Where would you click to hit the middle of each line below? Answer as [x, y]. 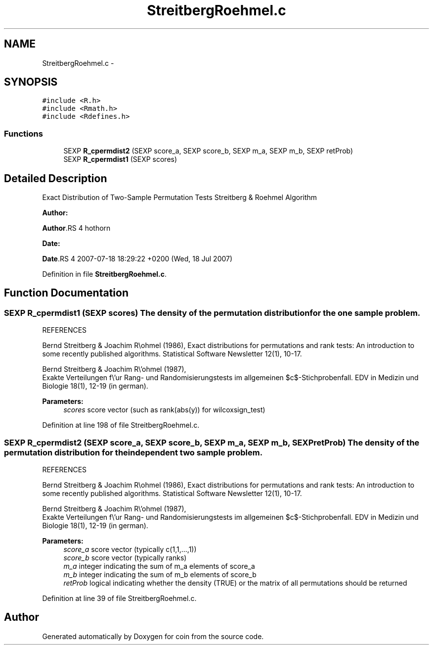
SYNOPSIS [31, 82]
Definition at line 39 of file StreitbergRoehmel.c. [119, 598]
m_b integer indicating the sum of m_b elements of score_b [160, 574]
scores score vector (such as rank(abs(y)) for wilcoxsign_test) [164, 410]
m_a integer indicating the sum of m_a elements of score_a [159, 566]
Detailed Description [56, 178]
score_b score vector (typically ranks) [125, 558]
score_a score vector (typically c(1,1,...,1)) [130, 549]
